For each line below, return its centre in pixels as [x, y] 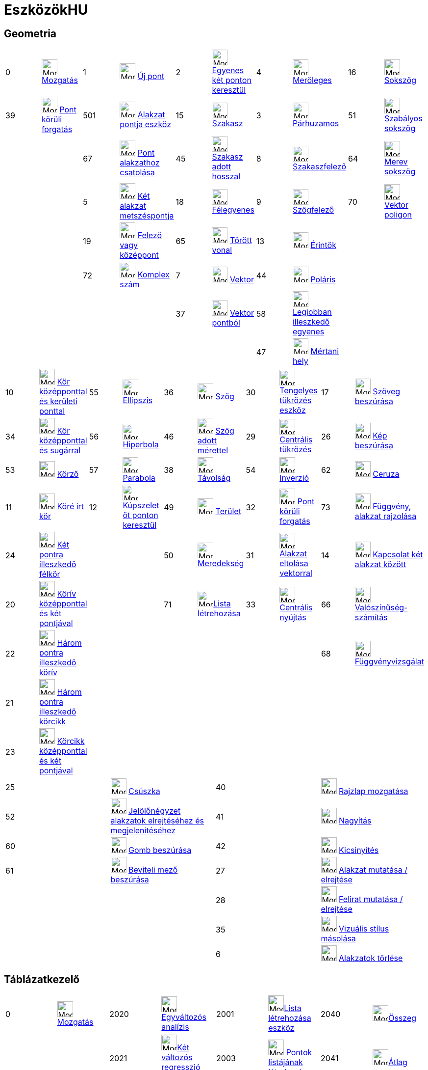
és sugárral [60, 451]
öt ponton [140, 515]
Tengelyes [299, 391]
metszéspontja [147, 216]
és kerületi [58, 401]
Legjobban [312, 312]
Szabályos [403, 119]
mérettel [213, 451]
